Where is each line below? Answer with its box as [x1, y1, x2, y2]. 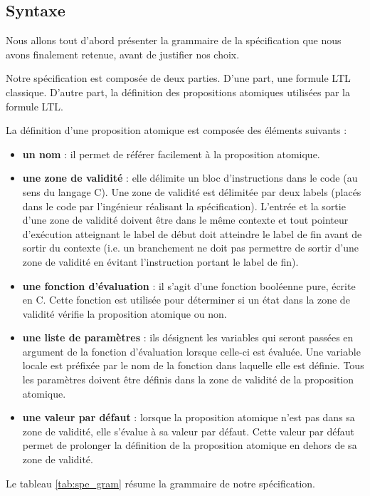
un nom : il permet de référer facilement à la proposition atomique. [22, 146, 320, 161]
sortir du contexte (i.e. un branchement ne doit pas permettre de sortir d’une [22, 240, 359, 255]
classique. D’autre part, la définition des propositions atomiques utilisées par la [6, 84, 350, 99]
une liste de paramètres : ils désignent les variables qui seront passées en [22, 330, 354, 345]
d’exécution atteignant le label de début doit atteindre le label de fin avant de [22, 226, 362, 241]
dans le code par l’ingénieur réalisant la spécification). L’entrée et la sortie [22, 198, 346, 213]
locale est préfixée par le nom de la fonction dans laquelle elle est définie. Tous [22, 358, 364, 373]
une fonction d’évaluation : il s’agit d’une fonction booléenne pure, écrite [22, 278, 356, 293]
